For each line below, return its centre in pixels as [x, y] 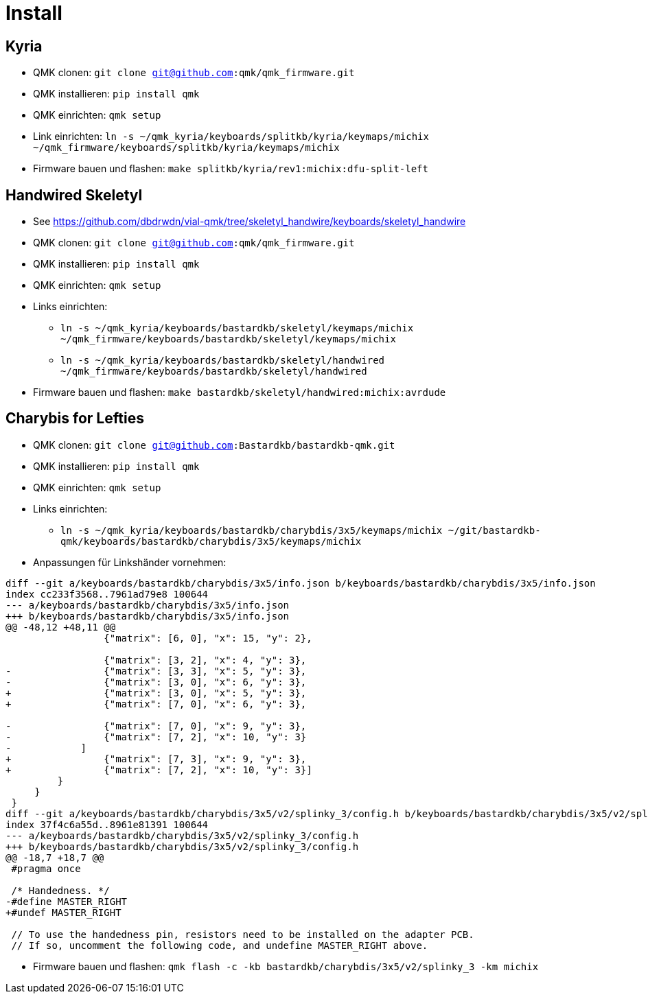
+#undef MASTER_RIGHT [63, 912]
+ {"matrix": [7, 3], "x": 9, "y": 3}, [156, 759]
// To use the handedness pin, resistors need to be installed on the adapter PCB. [243, 934]
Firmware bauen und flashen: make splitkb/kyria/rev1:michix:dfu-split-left [231, 169]
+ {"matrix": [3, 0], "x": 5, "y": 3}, [156, 693]
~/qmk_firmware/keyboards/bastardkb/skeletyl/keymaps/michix [228, 339]
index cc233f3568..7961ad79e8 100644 [107, 594]
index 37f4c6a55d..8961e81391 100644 [107, 824]
